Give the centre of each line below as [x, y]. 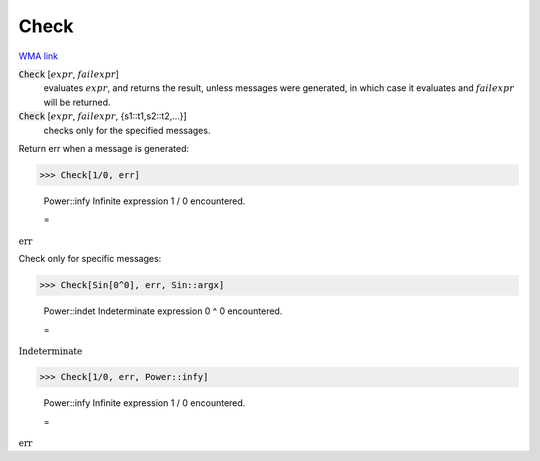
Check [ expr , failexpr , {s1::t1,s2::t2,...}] [102, 116]
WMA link [38, 56]
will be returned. [77, 102]
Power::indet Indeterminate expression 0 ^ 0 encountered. [163, 311]
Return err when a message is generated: [104, 148]
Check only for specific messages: [90, 259]
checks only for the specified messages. [127, 130]
